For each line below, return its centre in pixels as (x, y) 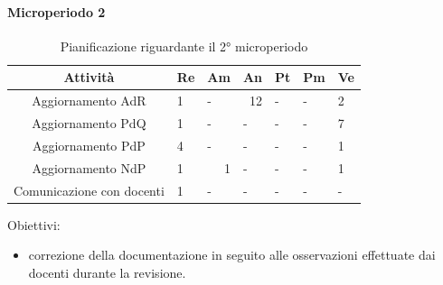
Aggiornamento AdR (89, 101)
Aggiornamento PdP (89, 145)
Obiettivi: (34, 224)
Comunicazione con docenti (89, 190)
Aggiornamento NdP (89, 167)
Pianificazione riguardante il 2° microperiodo (184, 46)
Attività (89, 77)
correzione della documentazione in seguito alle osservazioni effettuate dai (232, 255)
